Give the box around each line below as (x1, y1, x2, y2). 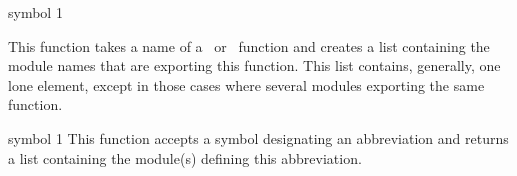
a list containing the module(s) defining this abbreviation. (8, 147, 362, 168)
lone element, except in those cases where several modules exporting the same (8, 74, 485, 95)
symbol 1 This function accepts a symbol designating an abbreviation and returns (8, 127, 509, 148)
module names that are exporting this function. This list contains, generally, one (8, 55, 501, 76)
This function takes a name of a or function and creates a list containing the (8, 35, 490, 56)
